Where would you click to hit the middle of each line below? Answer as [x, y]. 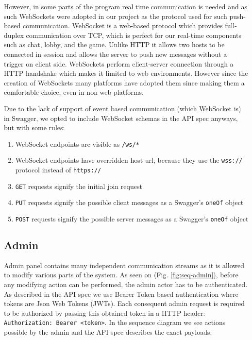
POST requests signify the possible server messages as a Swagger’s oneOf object [132, 219]
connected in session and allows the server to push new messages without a [116, 54]
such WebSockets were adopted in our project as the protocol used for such [116, 16]
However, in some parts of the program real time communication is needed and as [126, 6]
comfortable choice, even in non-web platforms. [74, 92]
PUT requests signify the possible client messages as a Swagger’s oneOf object [129, 202]
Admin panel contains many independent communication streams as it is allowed [124, 265]
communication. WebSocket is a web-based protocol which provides [123, 25]
